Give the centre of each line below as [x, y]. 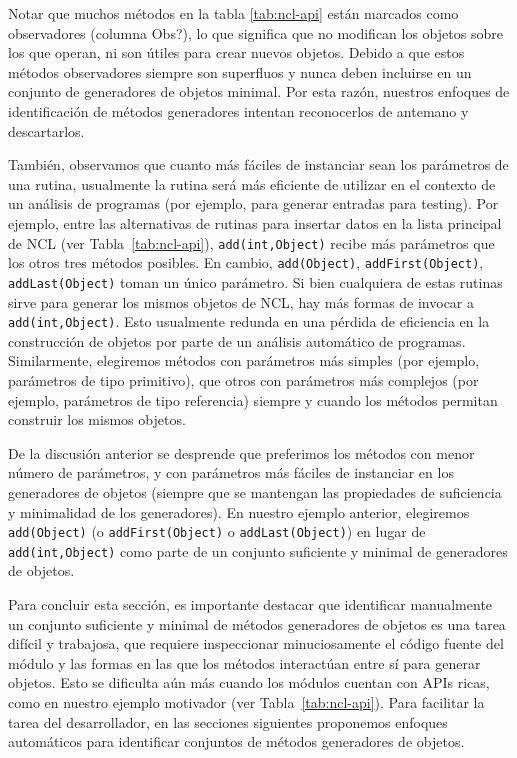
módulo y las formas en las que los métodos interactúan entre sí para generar [244, 662]
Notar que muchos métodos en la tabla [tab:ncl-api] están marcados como [233, 13]
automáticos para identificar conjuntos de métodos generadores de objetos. [236, 741]
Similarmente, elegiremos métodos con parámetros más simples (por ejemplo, [244, 360]
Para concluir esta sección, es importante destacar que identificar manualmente [250, 604]
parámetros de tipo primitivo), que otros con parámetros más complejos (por [243, 379]
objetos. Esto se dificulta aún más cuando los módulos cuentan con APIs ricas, [249, 682]
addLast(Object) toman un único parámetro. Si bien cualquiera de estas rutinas [255, 281]
